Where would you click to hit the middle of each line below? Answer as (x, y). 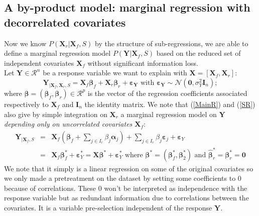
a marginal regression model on (169, 114)
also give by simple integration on (56, 114)
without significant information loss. (143, 63)
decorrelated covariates (65, 22)
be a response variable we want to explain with (115, 73)
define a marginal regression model (57, 53)
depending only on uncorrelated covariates (68, 124)
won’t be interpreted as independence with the (176, 188)
